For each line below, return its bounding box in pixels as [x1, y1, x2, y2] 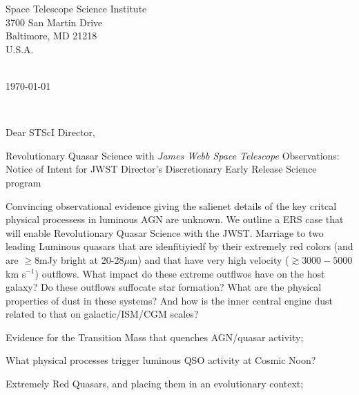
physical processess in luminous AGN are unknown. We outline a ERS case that [6, 212, 344, 227]
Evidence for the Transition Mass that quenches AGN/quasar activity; [6, 329, 304, 344]
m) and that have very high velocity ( [129, 252, 289, 267]
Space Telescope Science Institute [6, 1, 147, 15]
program [6, 175, 41, 189]
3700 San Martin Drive [6, 15, 103, 29]
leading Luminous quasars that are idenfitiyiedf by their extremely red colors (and [6, 239, 353, 253]
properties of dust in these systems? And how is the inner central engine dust [6, 293, 333, 307]
